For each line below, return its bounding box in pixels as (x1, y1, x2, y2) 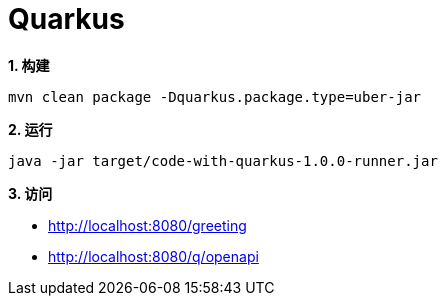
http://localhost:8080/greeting (48, 216, 247, 234)
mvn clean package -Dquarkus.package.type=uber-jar (8, 88, 422, 105)
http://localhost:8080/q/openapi (48, 247, 259, 265)
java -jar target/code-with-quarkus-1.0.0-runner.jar (8, 152, 438, 169)
